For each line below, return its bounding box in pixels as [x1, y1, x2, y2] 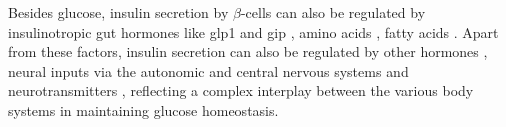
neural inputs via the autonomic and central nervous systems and [8, 60, 409, 81]
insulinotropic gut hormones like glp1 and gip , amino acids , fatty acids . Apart [8, 21, 499, 42]
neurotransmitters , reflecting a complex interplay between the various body [8, 80, 474, 101]
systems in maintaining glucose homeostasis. [8, 99, 279, 120]
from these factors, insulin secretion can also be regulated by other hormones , [8, 41, 488, 62]
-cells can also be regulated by [240, 2, 426, 22]
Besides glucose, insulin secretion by [8, 2, 229, 22]
